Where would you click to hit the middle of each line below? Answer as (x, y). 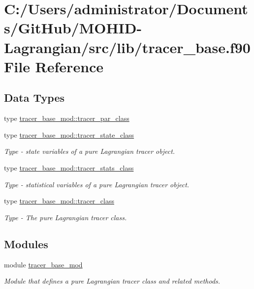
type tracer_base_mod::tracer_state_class (69, 134)
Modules (26, 244)
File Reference (54, 66)
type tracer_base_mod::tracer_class (59, 201)
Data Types (34, 98)
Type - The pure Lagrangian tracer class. (65, 217)
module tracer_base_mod (43, 264)
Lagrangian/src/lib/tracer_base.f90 (127, 47)
